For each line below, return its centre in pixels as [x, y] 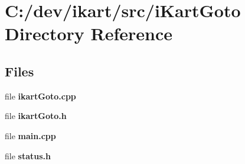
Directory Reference [89, 33]
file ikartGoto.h [36, 116]
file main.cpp [30, 135]
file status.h [28, 155]
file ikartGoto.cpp [40, 96]
